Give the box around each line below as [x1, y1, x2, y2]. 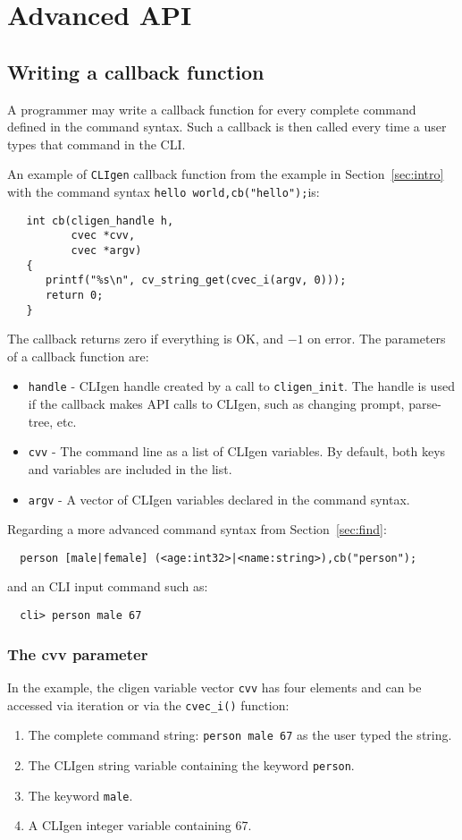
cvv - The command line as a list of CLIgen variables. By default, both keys [28, 442, 446, 461]
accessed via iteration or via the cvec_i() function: [7, 695, 290, 714]
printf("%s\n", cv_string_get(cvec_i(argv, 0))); [45, 274, 347, 287]
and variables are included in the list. [28, 459, 232, 478]
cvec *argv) [71, 243, 142, 257]
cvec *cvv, [71, 229, 136, 242]
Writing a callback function [7, 57, 265, 85]
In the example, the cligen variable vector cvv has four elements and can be [7, 677, 422, 696]
